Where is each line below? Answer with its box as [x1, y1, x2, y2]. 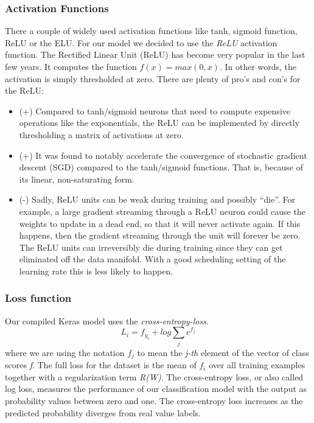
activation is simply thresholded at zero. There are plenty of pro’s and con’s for [5, 72, 301, 85]
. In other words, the [219, 60, 297, 72]
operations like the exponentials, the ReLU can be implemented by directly [19, 116, 300, 129]
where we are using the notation [5, 346, 125, 358]
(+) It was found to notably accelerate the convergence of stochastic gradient [19, 149, 307, 161]
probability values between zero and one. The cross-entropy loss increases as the [5, 394, 303, 407]
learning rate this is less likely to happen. [19, 264, 173, 277]
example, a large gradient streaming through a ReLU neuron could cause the [19, 205, 305, 217]
